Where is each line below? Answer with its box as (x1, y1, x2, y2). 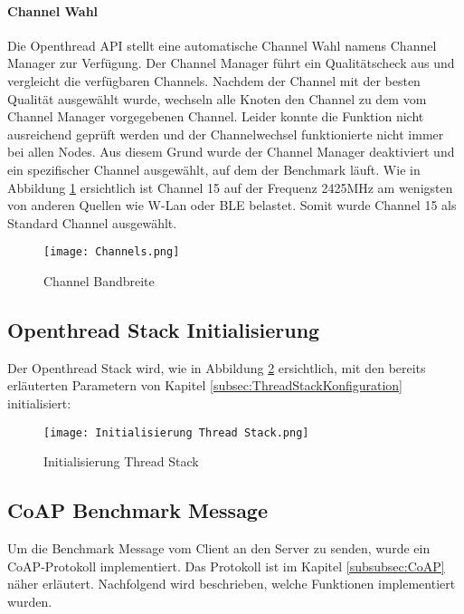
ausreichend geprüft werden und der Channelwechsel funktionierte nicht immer (7, 124, 444, 143)
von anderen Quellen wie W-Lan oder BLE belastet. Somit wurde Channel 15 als (7, 196, 457, 215)
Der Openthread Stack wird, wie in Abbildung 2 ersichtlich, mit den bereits (7, 358, 426, 377)
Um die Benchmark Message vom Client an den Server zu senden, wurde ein (7, 539, 431, 558)
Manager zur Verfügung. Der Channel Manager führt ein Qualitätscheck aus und (7, 53, 455, 72)
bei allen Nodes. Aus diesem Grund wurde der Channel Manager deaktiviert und (7, 142, 455, 161)
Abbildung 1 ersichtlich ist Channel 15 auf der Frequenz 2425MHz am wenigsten (7, 177, 453, 197)
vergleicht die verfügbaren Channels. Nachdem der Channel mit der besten (7, 71, 421, 90)
